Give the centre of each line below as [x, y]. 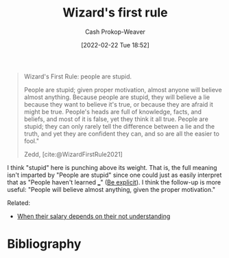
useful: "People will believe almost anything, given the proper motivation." [111, 189]
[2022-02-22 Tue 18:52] [115, 45]
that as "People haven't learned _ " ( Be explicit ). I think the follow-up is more [114, 182]
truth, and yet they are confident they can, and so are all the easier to [121, 133]
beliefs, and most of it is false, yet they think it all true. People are [116, 119]
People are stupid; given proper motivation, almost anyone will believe [123, 89]
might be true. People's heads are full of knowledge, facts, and [113, 111]
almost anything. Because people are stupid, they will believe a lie [117, 97]
